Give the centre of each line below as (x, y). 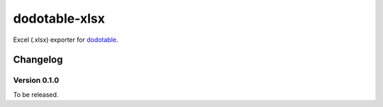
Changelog (38, 60)
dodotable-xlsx (59, 18)
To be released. (36, 94)
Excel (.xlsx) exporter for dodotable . (66, 40)
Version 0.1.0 (36, 80)
